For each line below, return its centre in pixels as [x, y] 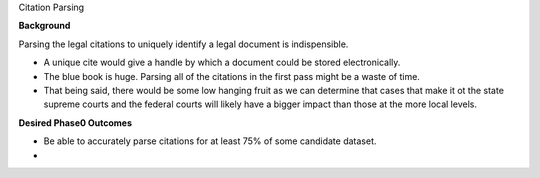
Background [44, 26]
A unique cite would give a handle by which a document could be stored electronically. [222, 62]
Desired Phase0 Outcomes [75, 122]
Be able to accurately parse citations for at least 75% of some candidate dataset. [210, 141]
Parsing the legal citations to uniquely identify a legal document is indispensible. [183, 44]
